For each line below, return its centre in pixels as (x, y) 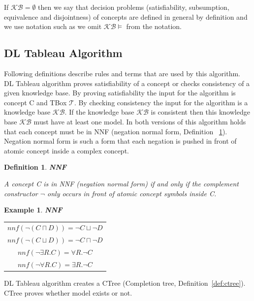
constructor (21, 193)
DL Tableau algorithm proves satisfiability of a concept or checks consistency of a (127, 83)
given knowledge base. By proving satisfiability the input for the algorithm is (120, 93)
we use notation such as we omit (53, 26)
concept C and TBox (35, 102)
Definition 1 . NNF (35, 167)
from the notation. (154, 26)
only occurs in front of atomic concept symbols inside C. (132, 193)
